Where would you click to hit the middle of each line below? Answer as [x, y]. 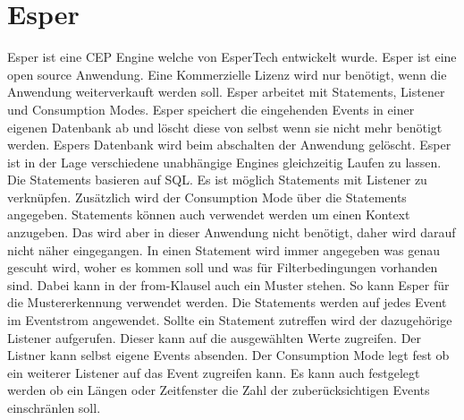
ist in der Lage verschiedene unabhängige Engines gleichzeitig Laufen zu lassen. [224, 162]
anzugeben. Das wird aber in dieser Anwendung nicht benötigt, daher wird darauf [232, 232]
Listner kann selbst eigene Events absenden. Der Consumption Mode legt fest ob [228, 355]
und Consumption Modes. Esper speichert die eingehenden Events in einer [211, 109]
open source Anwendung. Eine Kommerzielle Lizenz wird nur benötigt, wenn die [227, 74]
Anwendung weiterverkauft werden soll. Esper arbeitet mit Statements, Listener [226, 92]
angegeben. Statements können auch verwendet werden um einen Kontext [209, 214]
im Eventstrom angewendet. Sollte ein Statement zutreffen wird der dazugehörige [230, 320]
